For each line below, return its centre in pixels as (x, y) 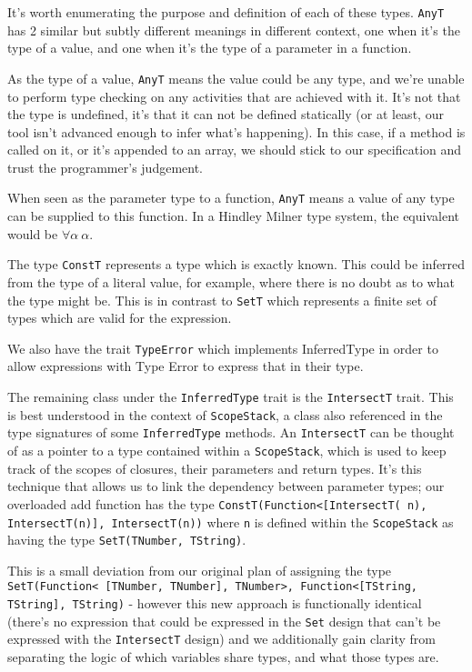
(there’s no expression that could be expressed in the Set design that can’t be (224, 621)
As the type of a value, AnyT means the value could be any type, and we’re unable (236, 78)
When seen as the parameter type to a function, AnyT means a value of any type (231, 198)
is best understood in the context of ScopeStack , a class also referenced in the (225, 414)
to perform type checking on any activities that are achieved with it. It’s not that (234, 96)
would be (33, 233)
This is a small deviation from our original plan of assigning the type (200, 570)
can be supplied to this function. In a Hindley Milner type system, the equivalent (233, 216)
